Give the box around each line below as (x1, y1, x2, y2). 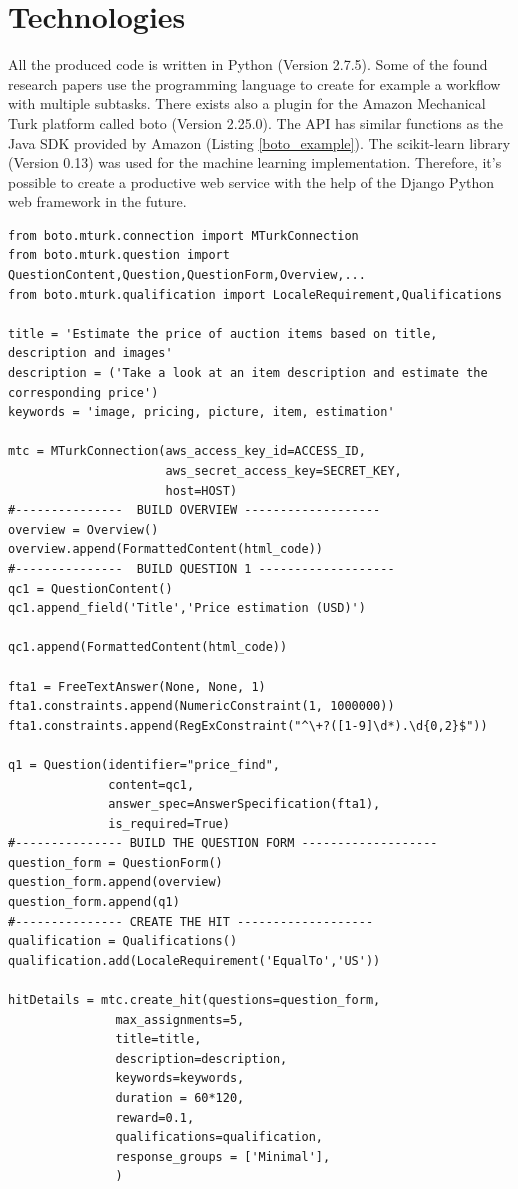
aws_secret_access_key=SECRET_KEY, (165, 464, 402, 478)
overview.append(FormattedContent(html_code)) (8, 542, 323, 557)
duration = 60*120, (115, 1091, 245, 1105)
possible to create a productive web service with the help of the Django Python (8, 171, 495, 192)
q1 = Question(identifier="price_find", (8, 757, 281, 772)
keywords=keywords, (115, 1071, 245, 1086)
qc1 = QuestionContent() (8, 581, 173, 596)
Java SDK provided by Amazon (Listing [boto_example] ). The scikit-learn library (8, 132, 511, 153)
